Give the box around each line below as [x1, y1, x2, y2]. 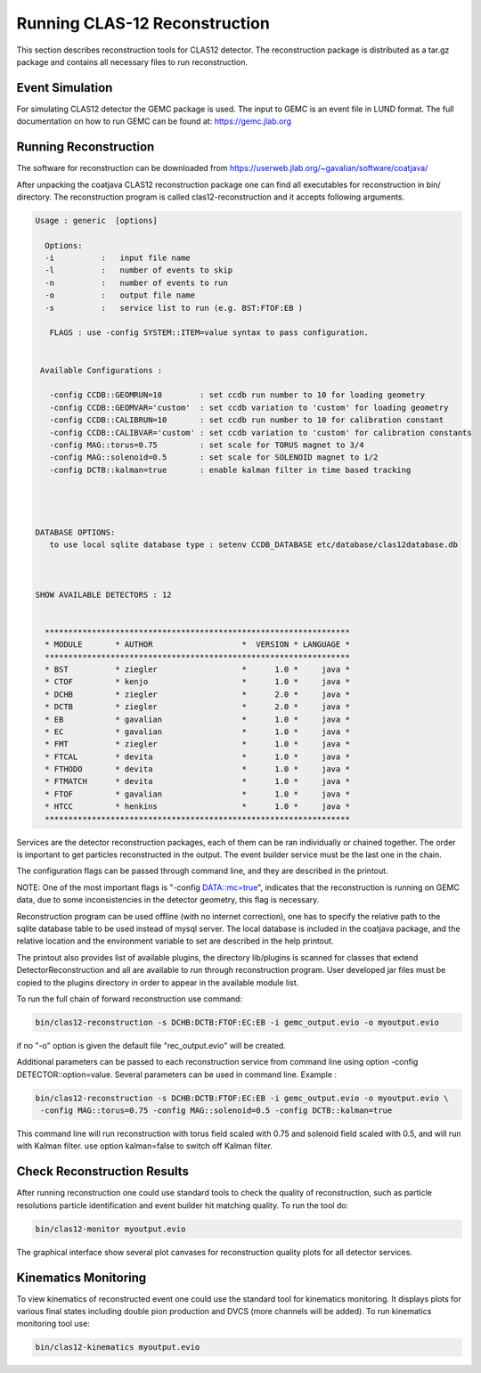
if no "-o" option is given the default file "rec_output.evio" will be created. [16, 1040, 287, 1050]
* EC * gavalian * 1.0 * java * [45, 726, 351, 737]
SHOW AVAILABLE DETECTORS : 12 [35, 589, 173, 600]
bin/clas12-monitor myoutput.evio [35, 1223, 186, 1234]
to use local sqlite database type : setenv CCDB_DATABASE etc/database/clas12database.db [49, 540, 459, 550]
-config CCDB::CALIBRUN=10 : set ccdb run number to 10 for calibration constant [49, 415, 444, 425]
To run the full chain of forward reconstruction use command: [16, 993, 243, 1004]
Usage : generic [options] [35, 215, 158, 225]
